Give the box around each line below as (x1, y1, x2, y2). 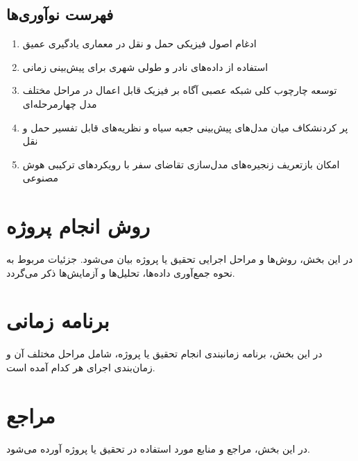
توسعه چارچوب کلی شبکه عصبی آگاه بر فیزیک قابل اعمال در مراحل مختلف (22, 83, 337, 97)
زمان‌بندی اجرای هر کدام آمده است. (6, 359, 155, 374)
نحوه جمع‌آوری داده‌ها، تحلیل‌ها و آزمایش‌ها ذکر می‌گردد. (6, 265, 235, 280)
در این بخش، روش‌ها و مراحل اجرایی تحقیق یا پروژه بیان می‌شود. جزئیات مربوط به (6, 252, 353, 266)
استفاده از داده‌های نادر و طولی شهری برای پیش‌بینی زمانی (22, 59, 268, 74)
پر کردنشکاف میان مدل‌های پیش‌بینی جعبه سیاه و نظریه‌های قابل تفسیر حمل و (22, 120, 348, 134)
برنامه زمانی (6, 306, 110, 334)
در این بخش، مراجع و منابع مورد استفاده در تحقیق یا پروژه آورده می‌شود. (6, 441, 310, 455)
